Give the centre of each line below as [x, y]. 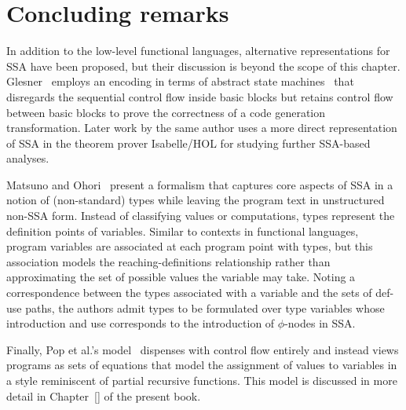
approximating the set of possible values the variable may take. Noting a [181, 277]
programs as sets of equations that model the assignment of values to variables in [202, 365]
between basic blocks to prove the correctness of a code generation [166, 112]
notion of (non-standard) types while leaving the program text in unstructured [196, 200]
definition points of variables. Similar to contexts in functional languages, [183, 231]
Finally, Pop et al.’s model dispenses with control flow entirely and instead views [203, 349]
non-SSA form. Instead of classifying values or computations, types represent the [201, 216]
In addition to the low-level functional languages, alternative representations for [198, 51]
